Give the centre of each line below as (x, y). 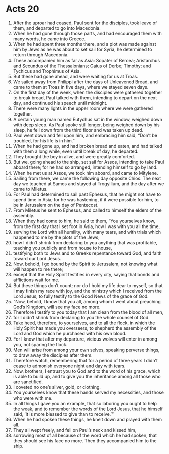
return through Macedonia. (41, 55)
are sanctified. (28, 382)
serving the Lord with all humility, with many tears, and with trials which (87, 232)
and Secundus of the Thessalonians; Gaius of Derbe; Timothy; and (82, 66)
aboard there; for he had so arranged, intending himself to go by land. (85, 167)
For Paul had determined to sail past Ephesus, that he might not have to (87, 194)
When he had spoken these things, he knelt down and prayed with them (88, 419)
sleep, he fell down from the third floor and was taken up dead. (78, 130)
